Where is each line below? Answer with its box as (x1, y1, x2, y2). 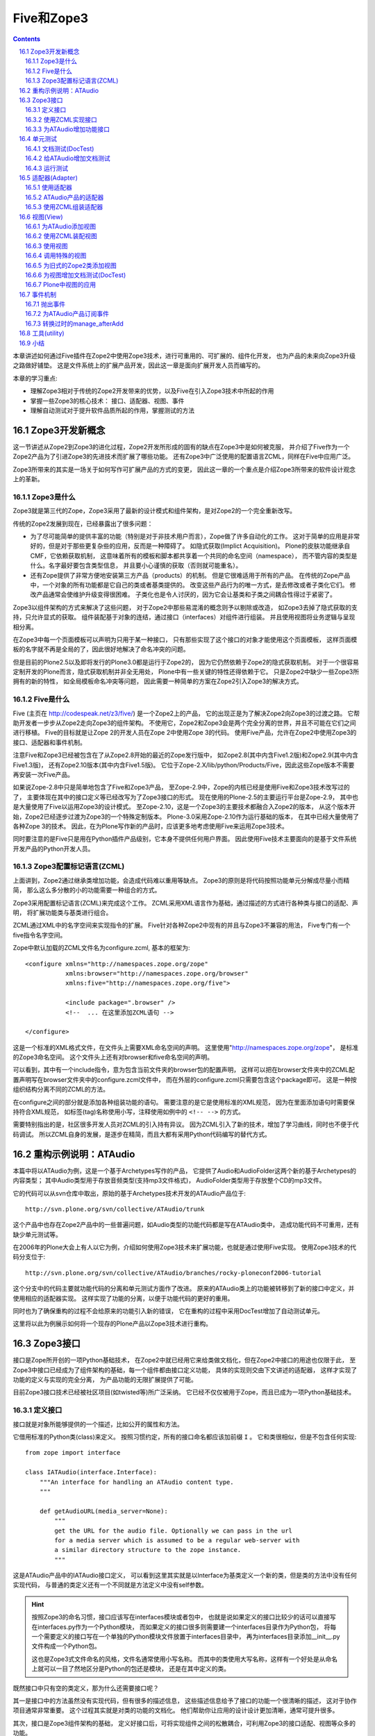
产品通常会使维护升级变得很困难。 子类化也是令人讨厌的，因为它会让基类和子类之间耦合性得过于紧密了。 (35, 590, 336, 599)
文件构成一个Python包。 (31, 1642, 101, 1651)
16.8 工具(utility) (19, 329, 65, 337)
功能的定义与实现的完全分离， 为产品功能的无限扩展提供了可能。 (12, 1376, 197, 1384)
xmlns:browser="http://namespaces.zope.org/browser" (65, 969, 249, 977)
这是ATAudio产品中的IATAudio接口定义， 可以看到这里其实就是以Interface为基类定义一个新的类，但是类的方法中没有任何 (12, 1571, 358, 1580)
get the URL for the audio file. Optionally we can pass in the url (54, 1526, 293, 1535)
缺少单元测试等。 (12, 1230, 62, 1239)
